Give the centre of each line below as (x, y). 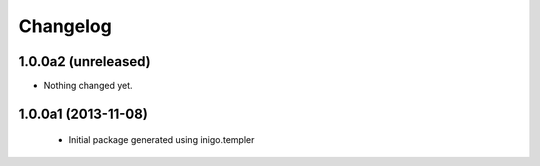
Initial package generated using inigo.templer (161, 140)
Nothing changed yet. (88, 86)
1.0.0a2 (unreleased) (84, 61)
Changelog (65, 26)
